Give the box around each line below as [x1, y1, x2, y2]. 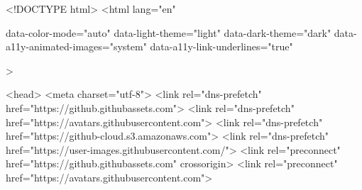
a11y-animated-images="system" [6, 39, 147, 54]
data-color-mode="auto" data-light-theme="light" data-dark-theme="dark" [6, 25, 331, 40]
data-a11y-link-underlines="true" [150, 39, 293, 54]
